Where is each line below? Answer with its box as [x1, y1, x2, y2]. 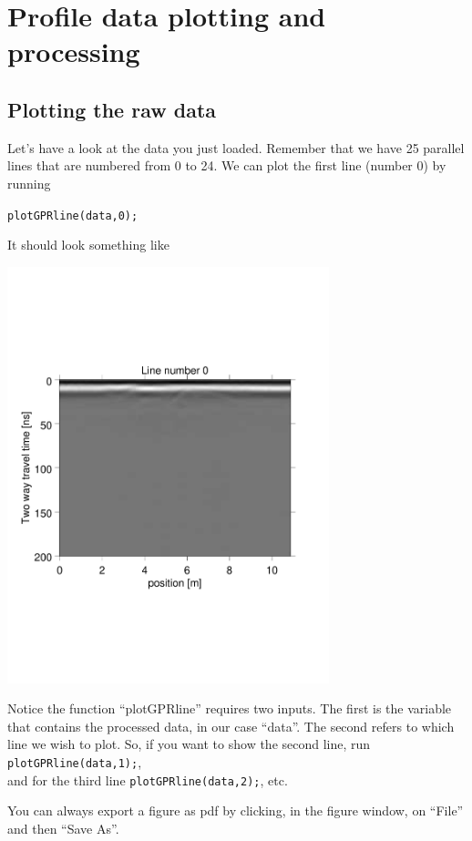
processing [7, 33, 140, 70]
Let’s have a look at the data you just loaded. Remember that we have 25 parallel [7, 138, 465, 157]
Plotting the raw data [7, 95, 217, 123]
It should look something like [7, 235, 169, 254]
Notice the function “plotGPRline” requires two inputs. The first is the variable [7, 699, 452, 718]
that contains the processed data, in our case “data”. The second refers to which [7, 716, 455, 735]
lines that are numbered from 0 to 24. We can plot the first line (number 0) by [7, 156, 446, 175]
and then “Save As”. [7, 818, 119, 837]
